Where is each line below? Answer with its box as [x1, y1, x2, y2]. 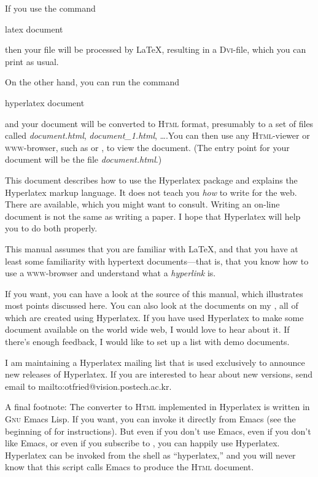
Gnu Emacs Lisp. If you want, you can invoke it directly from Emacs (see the [5, 413, 296, 425]
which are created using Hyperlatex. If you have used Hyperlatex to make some [5, 311, 304, 324]
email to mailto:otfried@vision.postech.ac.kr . [5, 379, 172, 392]
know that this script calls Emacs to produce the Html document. [5, 460, 254, 473]
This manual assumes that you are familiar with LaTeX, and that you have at [5, 242, 298, 255]
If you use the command [5, 2, 96, 14]
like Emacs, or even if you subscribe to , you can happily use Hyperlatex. [5, 436, 280, 449]
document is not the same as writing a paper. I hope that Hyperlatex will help [5, 209, 301, 222]
